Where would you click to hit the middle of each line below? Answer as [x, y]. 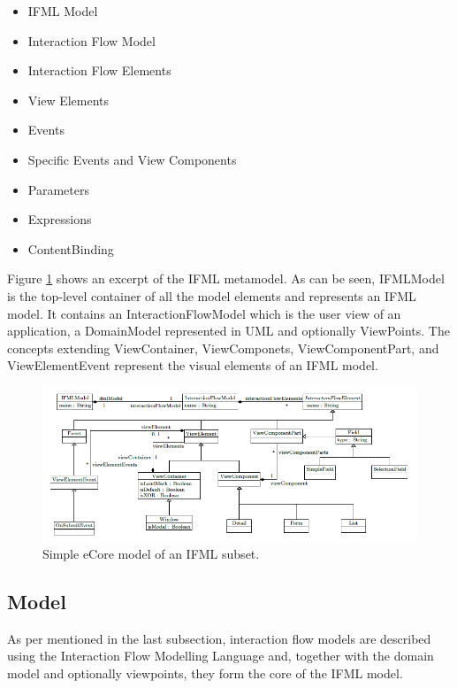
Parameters [58, 189]
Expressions [60, 219]
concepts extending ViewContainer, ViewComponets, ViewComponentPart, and [223, 348]
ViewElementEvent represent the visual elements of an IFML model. [193, 365]
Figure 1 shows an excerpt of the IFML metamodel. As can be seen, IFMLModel [226, 278]
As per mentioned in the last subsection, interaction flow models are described [219, 638]
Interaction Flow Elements [99, 70]
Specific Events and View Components [132, 159]
